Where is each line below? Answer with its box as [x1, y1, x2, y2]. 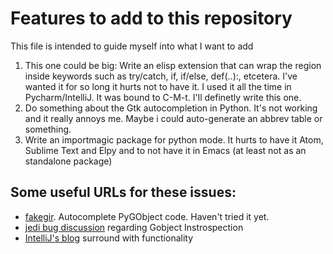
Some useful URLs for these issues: [10, 184, 237, 201]
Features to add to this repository [10, 7, 293, 30]
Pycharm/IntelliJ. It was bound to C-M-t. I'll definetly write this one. [24, 91, 302, 103]
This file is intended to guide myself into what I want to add [10, 40, 254, 52]
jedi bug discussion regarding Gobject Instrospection [24, 221, 244, 233]
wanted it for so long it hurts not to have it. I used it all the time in [24, 80, 292, 92]
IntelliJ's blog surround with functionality [24, 232, 194, 244]
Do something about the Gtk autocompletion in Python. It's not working [24, 102, 318, 114]
